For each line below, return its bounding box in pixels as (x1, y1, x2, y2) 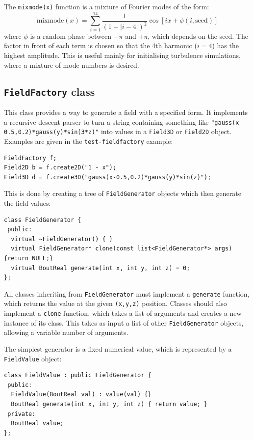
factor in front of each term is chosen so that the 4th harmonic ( (4, 40, 197, 51)
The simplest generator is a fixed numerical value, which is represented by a (4, 343, 232, 354)
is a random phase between (30, 30, 111, 41)
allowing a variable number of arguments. (4, 327, 128, 337)
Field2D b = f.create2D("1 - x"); (4, 164, 117, 171)
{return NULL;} (4, 254, 53, 262)
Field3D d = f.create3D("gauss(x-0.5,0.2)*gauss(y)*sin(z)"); (4, 173, 211, 181)
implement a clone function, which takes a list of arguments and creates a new (4, 308, 242, 318)
